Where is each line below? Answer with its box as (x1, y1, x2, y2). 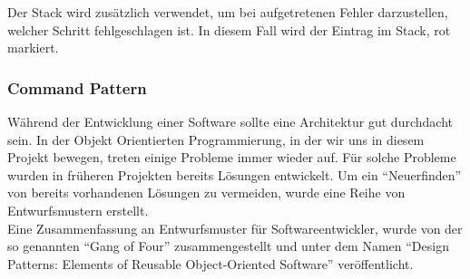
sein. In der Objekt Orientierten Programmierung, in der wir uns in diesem (7, 130, 425, 149)
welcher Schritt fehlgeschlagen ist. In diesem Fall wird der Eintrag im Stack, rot (7, 20, 451, 39)
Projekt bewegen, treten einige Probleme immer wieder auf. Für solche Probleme (7, 148, 456, 167)
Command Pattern (7, 76, 147, 99)
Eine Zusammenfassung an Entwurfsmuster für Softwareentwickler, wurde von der (7, 218, 463, 237)
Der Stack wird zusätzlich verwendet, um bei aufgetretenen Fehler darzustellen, (7, 3, 448, 21)
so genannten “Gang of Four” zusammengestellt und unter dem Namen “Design (7, 236, 449, 255)
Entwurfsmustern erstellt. (7, 200, 149, 219)
